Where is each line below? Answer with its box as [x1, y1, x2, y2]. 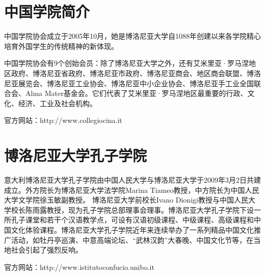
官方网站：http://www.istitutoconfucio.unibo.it [4, 261, 154, 272]
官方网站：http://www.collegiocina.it [4, 115, 122, 126]
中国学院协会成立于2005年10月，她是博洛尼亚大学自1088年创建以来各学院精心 [4, 31, 261, 41]
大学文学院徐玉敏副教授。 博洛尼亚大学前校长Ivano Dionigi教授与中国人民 [4, 194, 248, 205]
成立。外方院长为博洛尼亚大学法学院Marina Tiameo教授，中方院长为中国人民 [4, 184, 259, 195]
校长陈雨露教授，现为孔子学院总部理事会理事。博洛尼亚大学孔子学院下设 [11, 204, 254, 215]
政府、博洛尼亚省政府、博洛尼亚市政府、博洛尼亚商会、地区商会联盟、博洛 [11, 67, 261, 78]
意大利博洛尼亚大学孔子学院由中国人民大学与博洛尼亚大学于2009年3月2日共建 [4, 174, 261, 185]
